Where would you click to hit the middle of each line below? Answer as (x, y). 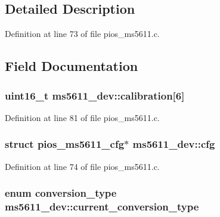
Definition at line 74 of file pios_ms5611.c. (82, 166)
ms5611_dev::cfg (174, 144)
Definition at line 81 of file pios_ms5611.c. (82, 117)
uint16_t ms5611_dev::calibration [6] (95, 95)
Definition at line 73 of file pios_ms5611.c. (82, 34)
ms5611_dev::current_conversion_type (102, 207)
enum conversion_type (61, 193)
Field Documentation (72, 66)
